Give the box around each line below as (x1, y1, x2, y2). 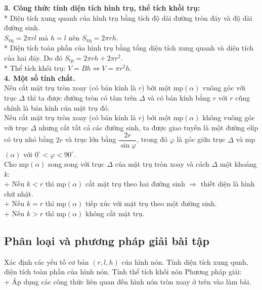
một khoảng (220, 159, 257, 169)
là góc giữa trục (177, 134, 226, 144)
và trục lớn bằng (65, 134, 116, 144)
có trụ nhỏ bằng (4, 134, 54, 144)
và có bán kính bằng (147, 92, 211, 103)
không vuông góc (202, 112, 255, 123)
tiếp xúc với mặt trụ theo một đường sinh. (85, 198, 217, 209)
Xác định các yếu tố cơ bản (4, 256, 89, 267)
